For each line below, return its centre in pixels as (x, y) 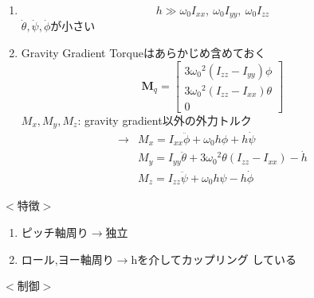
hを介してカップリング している (214, 259)
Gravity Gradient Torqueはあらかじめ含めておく (143, 53)
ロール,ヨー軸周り (67, 259)
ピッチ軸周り (55, 232)
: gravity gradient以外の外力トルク (165, 120)
